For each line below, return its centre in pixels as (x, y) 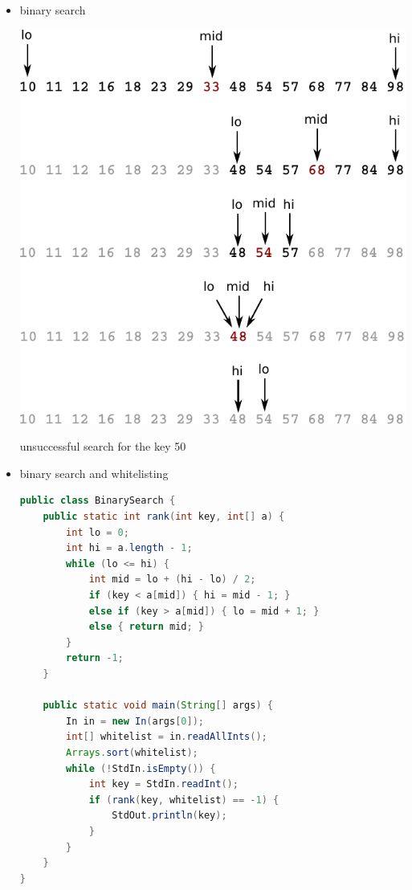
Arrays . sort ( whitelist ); (132, 752)
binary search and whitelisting (94, 473)
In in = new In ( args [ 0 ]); (135, 721)
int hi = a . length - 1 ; (129, 548)
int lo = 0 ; (98, 532)
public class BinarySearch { (98, 501)
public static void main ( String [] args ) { (158, 706)
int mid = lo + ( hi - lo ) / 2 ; (172, 580)
